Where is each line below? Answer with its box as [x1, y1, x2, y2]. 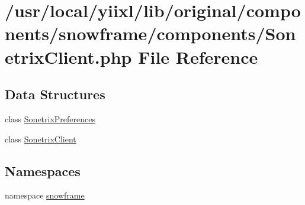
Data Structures [5, 85, 105, 103]
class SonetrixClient [5, 132, 76, 145]
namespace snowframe [5, 189, 85, 201]
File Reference [138, 44, 258, 69]
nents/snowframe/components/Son [5, 21, 296, 45]
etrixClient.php [5, 44, 132, 69]
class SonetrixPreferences [5, 112, 95, 125]
